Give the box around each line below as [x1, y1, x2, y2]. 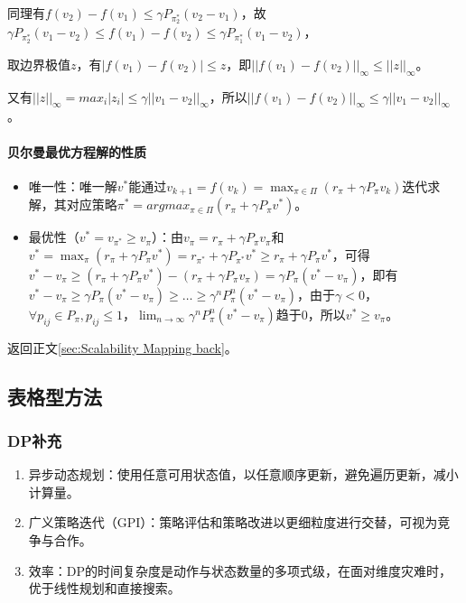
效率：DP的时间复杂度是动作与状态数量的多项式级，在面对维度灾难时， [28, 561, 452, 580]
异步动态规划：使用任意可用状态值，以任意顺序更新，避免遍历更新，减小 [28, 465, 459, 484]
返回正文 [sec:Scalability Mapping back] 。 [7, 338, 238, 357]
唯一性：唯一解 [28, 176, 117, 195]
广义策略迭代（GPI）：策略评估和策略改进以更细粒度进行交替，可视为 [28, 513, 438, 532]
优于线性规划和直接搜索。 [28, 579, 181, 598]
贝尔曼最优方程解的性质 [7, 142, 146, 161]
